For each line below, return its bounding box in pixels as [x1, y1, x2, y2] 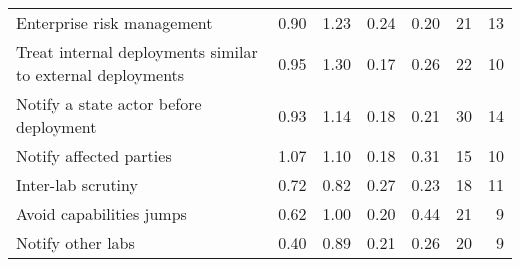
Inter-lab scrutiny [16, 173, 138, 196]
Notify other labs [16, 231, 135, 254]
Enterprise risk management [16, 11, 213, 34]
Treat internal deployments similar [16, 40, 258, 63]
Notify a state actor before [16, 92, 202, 115]
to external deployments [16, 63, 185, 86]
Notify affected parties [16, 144, 172, 167]
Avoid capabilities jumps [16, 202, 187, 225]
